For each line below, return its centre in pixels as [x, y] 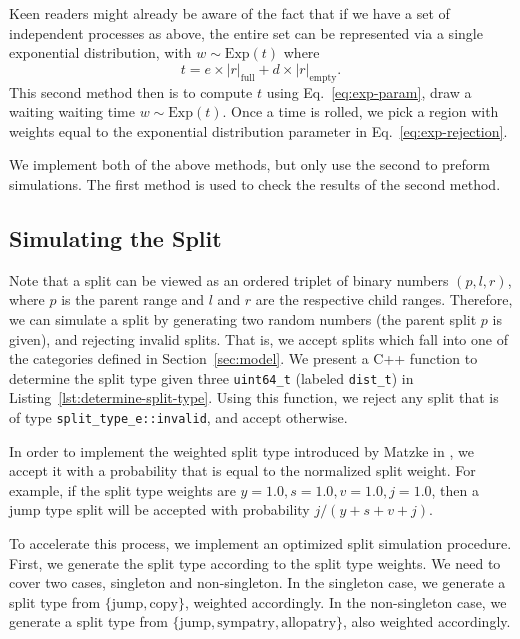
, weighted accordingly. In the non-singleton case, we [345, 601]
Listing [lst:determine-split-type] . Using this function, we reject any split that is [254, 397]
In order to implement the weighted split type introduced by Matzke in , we [241, 450]
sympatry [246, 623]
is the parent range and [133, 299]
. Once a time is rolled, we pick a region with [360, 111]
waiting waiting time [72, 111]
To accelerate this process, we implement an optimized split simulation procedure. [260, 543]
